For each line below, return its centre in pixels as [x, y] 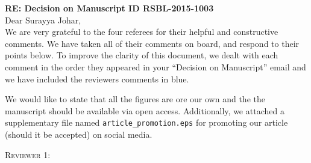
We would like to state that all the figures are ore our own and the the [135, 99]
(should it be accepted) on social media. [79, 134]
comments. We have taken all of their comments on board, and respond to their [152, 43]
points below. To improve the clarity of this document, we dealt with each [142, 55]
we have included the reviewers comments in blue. [97, 78]
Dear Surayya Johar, [43, 20]
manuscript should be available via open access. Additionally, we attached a [145, 110]
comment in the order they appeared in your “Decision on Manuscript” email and [155, 66]
